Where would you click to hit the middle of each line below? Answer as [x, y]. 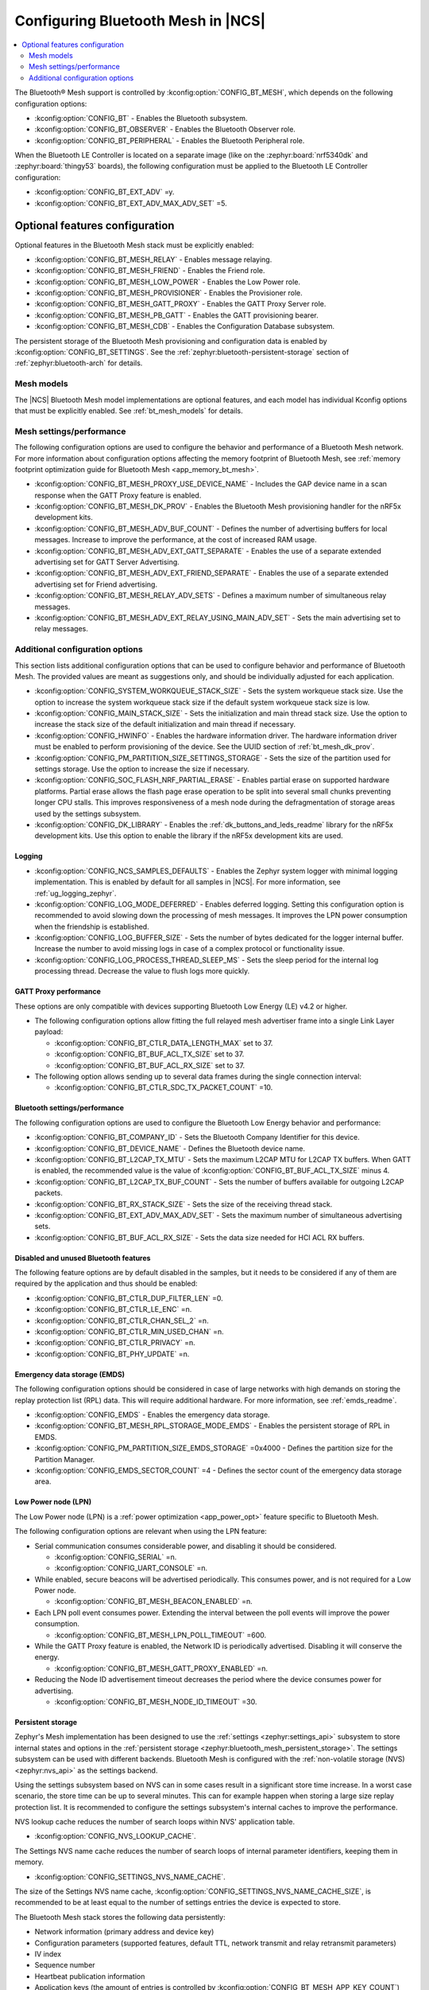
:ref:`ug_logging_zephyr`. [75, 893]
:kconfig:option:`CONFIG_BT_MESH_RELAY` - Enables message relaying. [153, 259]
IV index [48, 1954]
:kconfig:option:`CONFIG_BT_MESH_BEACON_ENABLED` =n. [154, 1602]
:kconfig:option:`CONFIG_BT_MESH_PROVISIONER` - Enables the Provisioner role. [168, 293]
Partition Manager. [65, 1459]
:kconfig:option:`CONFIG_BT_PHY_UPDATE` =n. [112, 1354]
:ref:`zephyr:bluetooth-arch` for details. [79, 363]
